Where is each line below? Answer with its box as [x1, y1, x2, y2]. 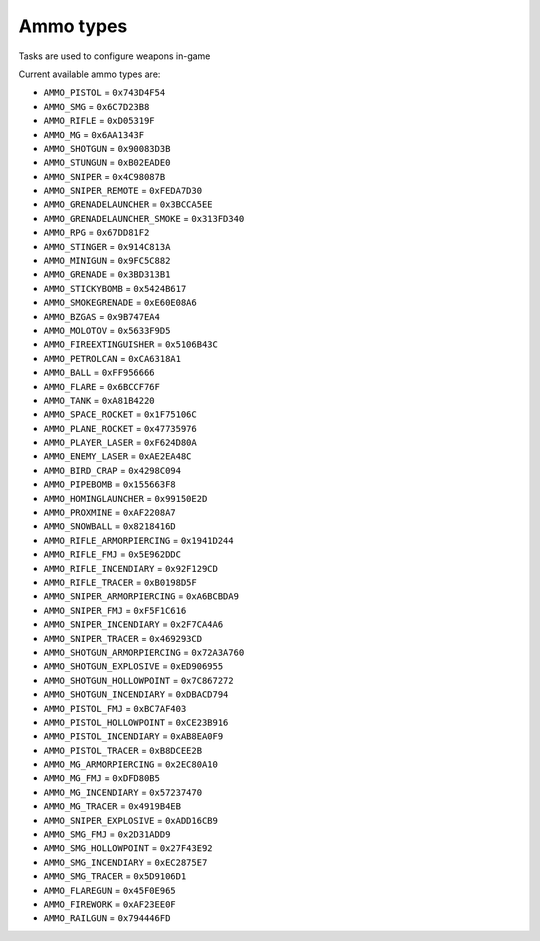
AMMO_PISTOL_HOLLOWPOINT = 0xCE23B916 [43, 716, 229, 728]
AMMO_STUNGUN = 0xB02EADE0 [43, 156, 171, 169]
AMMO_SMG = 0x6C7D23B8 [43, 100, 150, 112]
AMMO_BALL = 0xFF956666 [43, 366, 155, 379]
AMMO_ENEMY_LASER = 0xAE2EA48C [43, 450, 192, 462]
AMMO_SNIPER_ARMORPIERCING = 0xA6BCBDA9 [43, 590, 240, 602]
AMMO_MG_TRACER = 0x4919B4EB [43, 800, 182, 812]
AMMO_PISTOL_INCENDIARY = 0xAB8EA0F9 [43, 730, 224, 742]
